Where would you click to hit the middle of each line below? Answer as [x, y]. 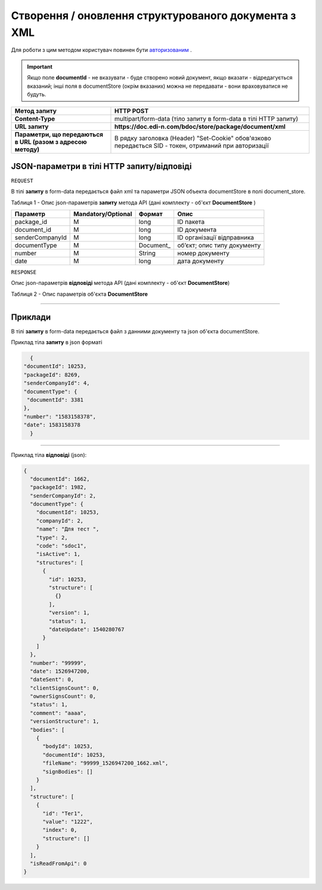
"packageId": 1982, [58, 487]
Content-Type [35, 119]
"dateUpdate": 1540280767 [86, 629]
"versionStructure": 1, [65, 722]
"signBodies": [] [68, 771]
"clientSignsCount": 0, [65, 688]
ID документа [197, 229]
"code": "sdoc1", [61, 546]
